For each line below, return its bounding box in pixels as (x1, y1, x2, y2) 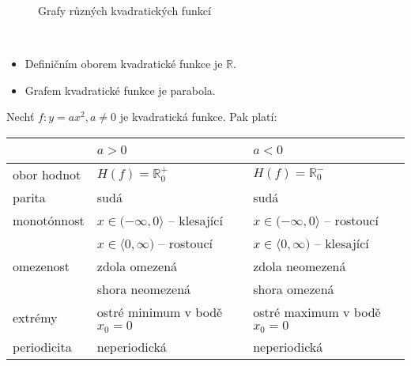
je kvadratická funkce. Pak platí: (119, 108, 277, 125)
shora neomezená (96, 279, 191, 298)
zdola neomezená (253, 256, 346, 275)
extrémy (13, 308, 58, 327)
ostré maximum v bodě (253, 302, 381, 321)
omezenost (13, 256, 70, 275)
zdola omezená (96, 256, 178, 275)
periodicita (13, 337, 72, 356)
